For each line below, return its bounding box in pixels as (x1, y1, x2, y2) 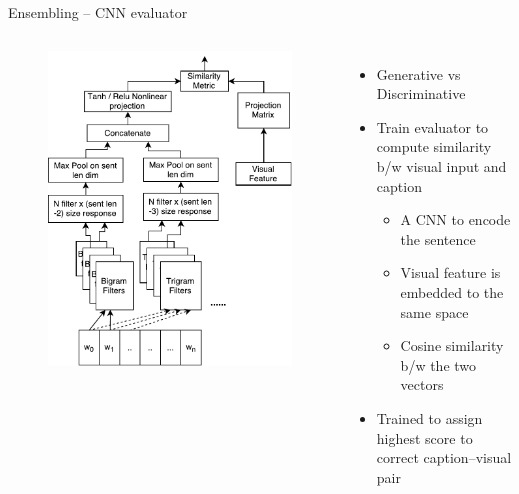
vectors (400, 374, 444, 395)
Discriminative (376, 83, 466, 104)
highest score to (376, 427, 473, 448)
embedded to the (400, 281, 504, 302)
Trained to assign (376, 407, 483, 428)
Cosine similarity (400, 335, 504, 356)
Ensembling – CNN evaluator (8, 2, 188, 22)
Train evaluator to (376, 116, 489, 137)
